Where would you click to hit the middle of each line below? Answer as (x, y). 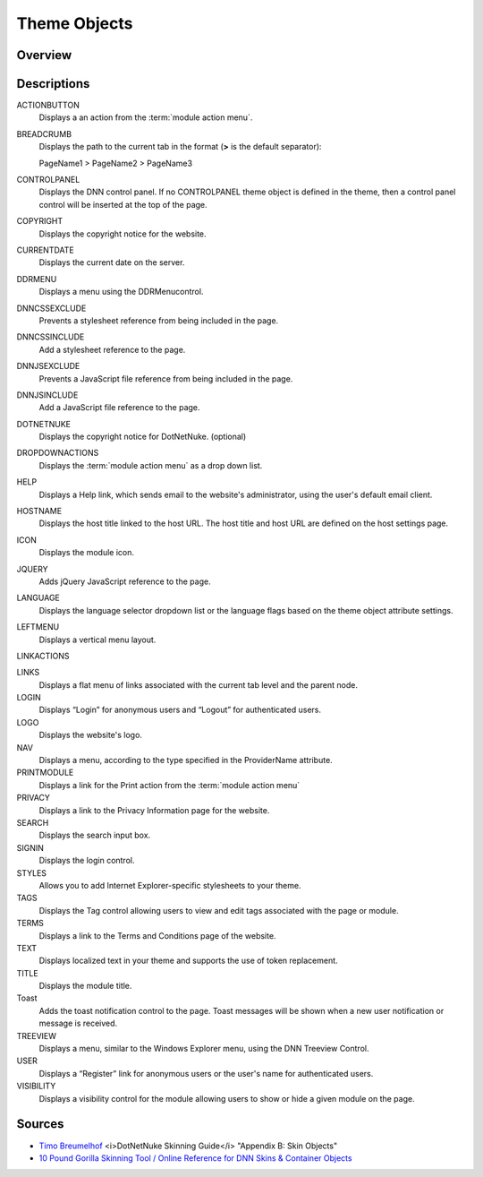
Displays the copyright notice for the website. (123, 234)
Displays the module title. (85, 986)
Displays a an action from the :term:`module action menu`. (146, 117)
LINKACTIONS (43, 656)
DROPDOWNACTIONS (58, 453)
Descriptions (53, 84)
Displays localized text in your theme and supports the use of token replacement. (189, 961)
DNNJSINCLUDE (47, 395)
